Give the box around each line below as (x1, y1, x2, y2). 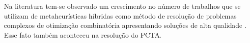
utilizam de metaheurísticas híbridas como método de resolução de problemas (4, 10, 237, 21)
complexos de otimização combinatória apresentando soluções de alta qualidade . (4, 20, 247, 30)
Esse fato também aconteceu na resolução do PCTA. (4, 29, 162, 40)
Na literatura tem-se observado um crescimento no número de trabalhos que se (4, 1, 241, 11)
